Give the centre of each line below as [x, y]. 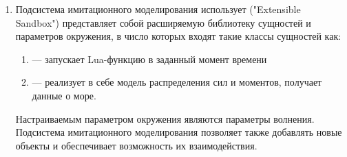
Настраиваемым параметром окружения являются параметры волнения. [165, 118]
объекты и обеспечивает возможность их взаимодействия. [136, 145]
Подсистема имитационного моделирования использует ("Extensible [158, 9]
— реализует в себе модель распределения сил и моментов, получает [177, 82]
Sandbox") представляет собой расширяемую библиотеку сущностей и [163, 22]
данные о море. [64, 95]
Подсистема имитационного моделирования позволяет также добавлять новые [179, 132]
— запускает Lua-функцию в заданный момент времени [149, 59]
